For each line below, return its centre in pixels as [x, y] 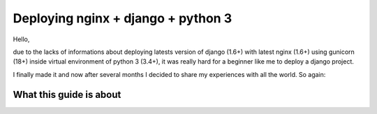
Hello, [21, 39]
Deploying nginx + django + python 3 [123, 18]
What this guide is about [67, 94]
